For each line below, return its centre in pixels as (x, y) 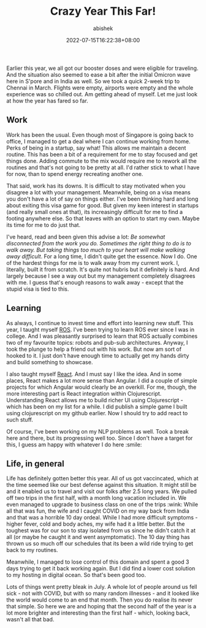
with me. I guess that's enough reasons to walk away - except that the (95, 282)
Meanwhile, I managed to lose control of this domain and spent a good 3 (98, 562)
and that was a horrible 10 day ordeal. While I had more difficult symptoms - (102, 518)
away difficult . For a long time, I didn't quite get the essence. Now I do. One (102, 256)
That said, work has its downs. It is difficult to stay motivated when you (96, 186)
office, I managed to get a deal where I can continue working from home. (98, 141)
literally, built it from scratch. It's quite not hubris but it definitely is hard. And (103, 269)
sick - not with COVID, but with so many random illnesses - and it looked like (103, 594)
